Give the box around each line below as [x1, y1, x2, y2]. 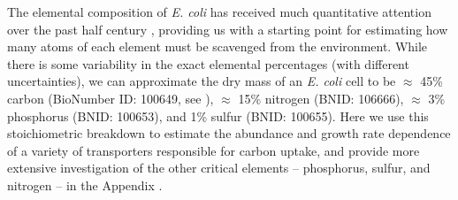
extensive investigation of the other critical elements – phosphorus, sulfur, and [7, 158, 431, 177]
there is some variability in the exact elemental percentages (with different [7, 54, 409, 73]
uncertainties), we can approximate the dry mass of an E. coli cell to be [7, 72, 396, 90]
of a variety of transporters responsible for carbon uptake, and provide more [7, 141, 420, 159]
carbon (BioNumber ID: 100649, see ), [7, 88, 214, 107]
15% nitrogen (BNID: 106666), [238, 88, 404, 107]
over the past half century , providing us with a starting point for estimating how [7, 19, 448, 38]
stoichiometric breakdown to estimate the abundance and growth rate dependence [7, 124, 451, 142]
